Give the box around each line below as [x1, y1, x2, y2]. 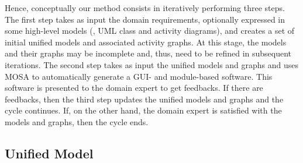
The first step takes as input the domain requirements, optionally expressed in [5, 13, 285, 25]
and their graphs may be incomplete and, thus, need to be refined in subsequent [5, 47, 292, 59]
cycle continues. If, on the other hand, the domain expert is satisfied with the [5, 104, 282, 116]
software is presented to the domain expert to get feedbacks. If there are [5, 81, 263, 94]
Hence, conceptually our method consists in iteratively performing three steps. [5, 2, 285, 13]
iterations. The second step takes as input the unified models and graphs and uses [5, 58, 299, 70]
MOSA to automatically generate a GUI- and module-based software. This [5, 70, 273, 82]
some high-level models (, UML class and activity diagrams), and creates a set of [5, 24, 295, 37]
